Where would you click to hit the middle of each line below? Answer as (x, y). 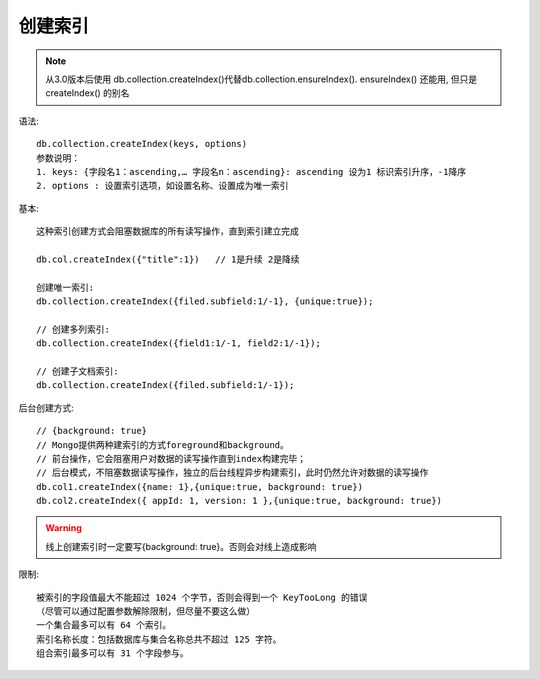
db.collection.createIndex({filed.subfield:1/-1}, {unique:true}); (205, 301)
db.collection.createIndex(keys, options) (142, 144)
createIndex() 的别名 (87, 93)
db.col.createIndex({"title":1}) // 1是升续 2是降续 (168, 259)
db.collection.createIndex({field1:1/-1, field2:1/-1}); (179, 343)
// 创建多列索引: (73, 329)
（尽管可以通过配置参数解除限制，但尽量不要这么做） (145, 611)
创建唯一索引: (65, 287)
